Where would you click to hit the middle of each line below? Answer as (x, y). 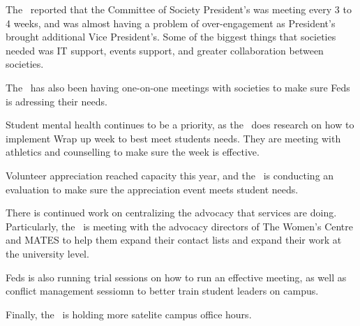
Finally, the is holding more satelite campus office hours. (129, 314)
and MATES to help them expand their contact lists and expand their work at (174, 240)
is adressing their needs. (57, 101)
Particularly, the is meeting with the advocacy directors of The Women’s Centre (179, 226)
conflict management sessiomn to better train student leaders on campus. (162, 291)
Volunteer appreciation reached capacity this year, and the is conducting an (170, 175)
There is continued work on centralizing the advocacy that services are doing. (171, 213)
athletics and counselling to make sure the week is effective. (133, 152)
